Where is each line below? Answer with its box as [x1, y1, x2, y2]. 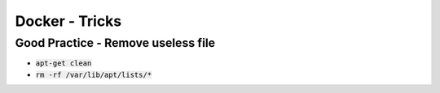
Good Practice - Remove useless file [15, 36, 216, 50]
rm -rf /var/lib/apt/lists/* [35, 70, 152, 79]
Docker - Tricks [15, 12, 122, 30]
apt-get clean [35, 59, 92, 68]
